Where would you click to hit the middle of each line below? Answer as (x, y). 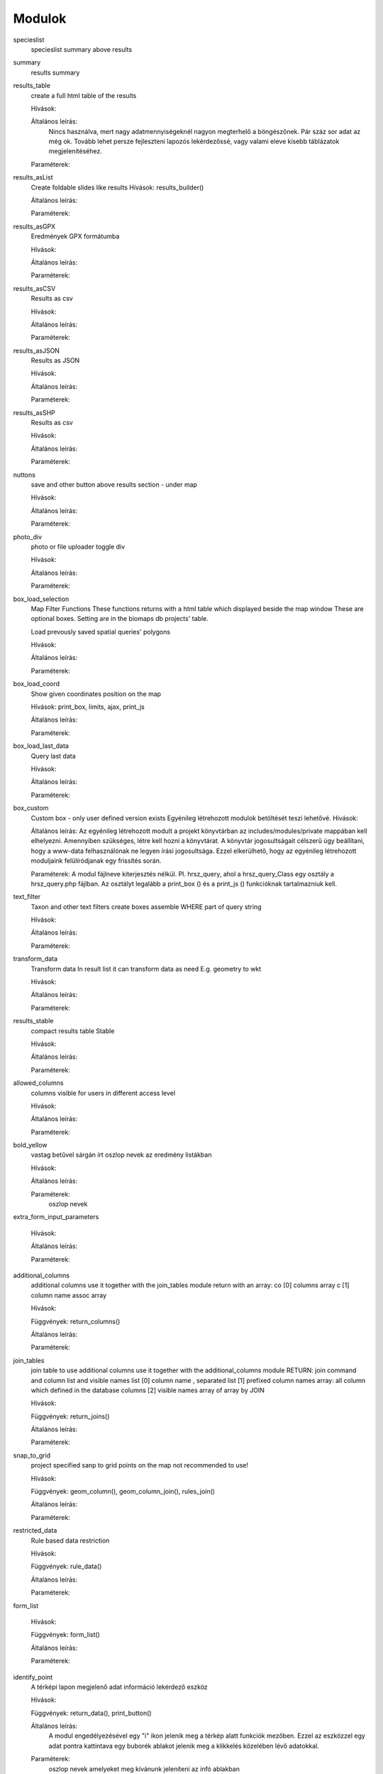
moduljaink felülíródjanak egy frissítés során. (96, 861)
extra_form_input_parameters (56, 1217)
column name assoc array (69, 1295)
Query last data (53, 756)
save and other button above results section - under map (114, 485)
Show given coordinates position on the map (96, 694)
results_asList (33, 177)
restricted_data (35, 1531)
